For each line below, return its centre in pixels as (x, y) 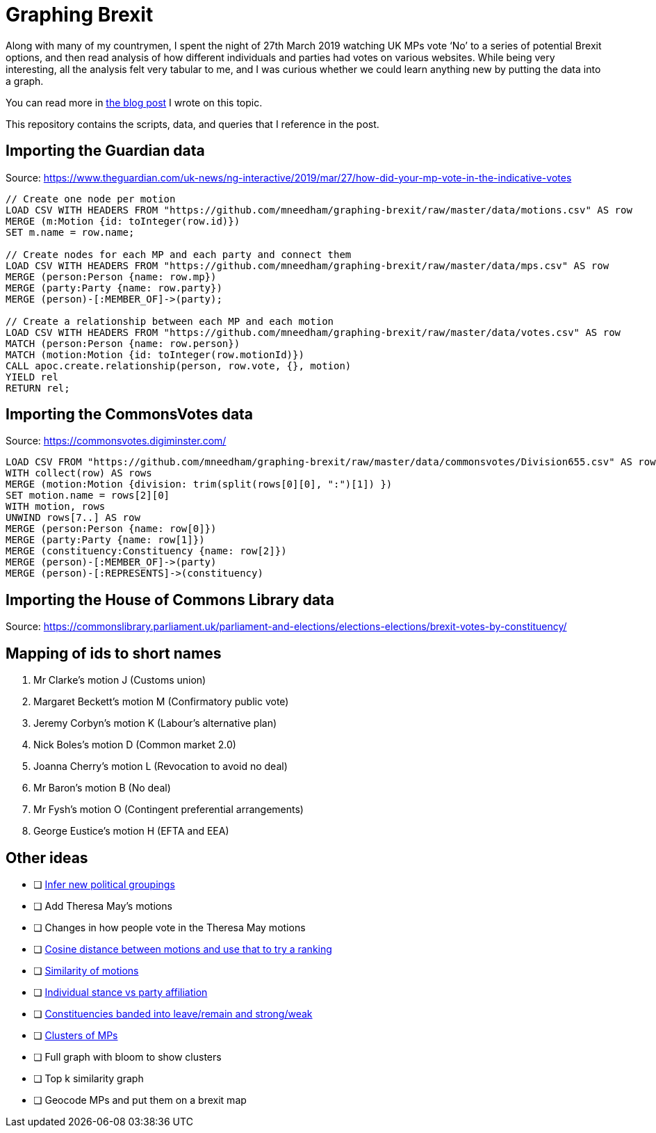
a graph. (25, 81)
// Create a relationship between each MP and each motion (170, 321)
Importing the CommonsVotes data (130, 415)
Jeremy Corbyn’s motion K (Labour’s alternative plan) (155, 723)
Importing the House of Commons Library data (170, 600)
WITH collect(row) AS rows (79, 473)
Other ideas (47, 858)
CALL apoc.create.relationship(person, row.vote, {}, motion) (179, 365)
